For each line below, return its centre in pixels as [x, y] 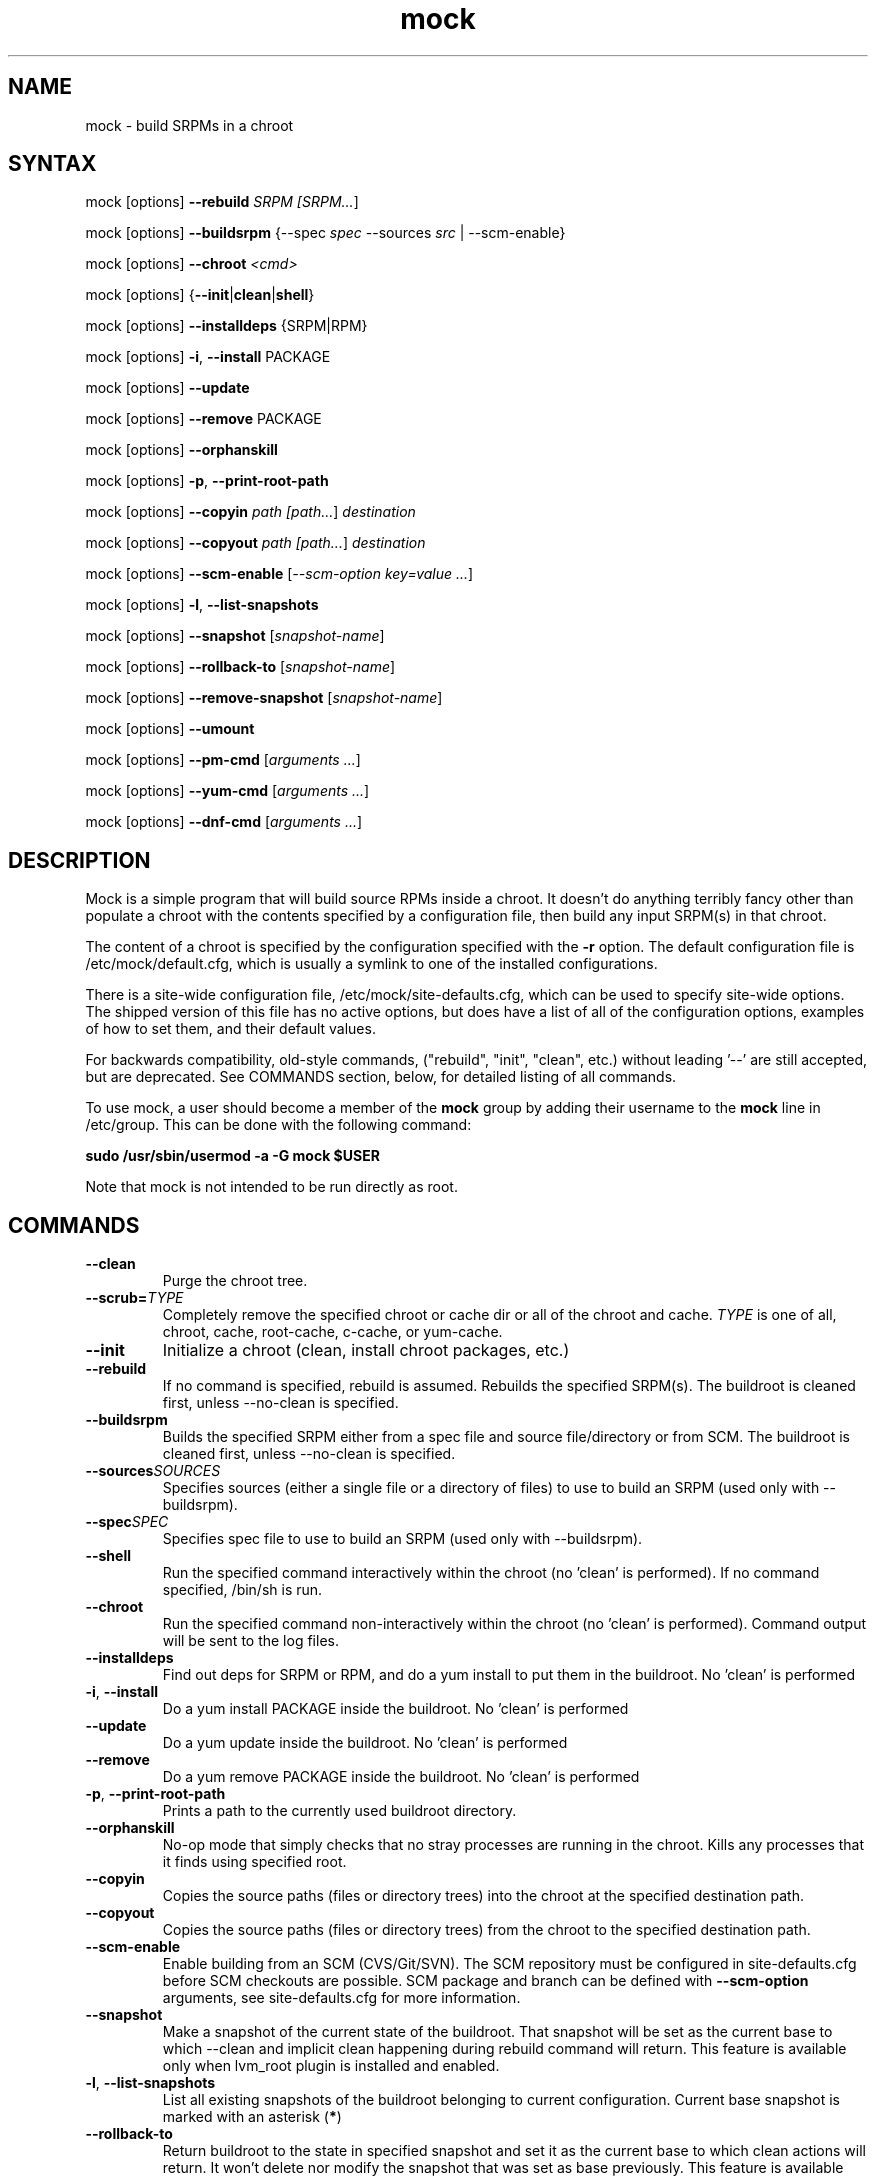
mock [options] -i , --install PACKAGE [208, 357]
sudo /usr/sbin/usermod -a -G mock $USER [232, 1156]
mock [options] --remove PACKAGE [203, 419]
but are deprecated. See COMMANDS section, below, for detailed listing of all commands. [381, 1077]
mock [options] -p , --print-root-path [207, 481]
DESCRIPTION [79, 860]
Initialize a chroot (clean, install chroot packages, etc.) [366, 1350]
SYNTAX [52, 164]
